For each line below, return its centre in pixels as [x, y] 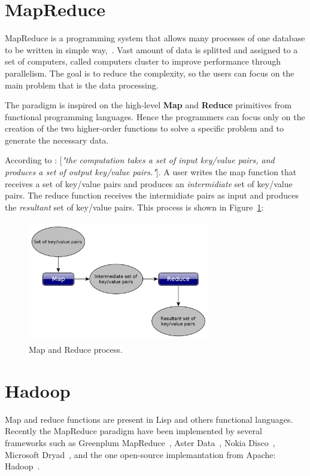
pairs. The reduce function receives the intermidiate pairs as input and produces [152, 195]
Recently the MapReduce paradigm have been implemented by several [133, 431]
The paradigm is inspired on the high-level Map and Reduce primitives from [148, 105]
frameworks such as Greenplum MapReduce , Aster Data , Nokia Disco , [140, 442]
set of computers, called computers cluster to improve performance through [143, 61]
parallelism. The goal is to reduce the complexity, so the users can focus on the [150, 73]
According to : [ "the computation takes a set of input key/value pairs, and [140, 160]
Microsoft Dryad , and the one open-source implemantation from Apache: [140, 454]
